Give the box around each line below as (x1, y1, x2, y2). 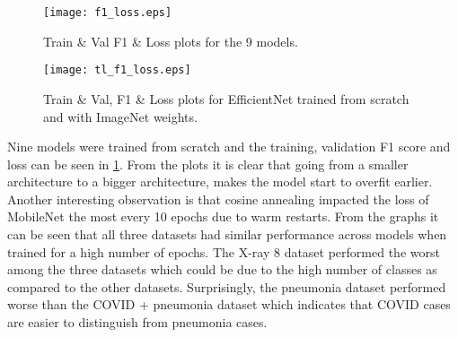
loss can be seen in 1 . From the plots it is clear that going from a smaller (7, 154, 409, 173)
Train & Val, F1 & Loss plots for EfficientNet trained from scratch (43, 89, 410, 108)
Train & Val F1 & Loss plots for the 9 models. (43, 31, 298, 50)
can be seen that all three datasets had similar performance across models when (7, 225, 447, 244)
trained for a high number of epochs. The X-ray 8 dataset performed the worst (7, 242, 440, 261)
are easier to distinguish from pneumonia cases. (7, 313, 268, 332)
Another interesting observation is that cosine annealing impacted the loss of (7, 189, 429, 208)
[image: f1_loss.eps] (43, 6, 172, 19)
